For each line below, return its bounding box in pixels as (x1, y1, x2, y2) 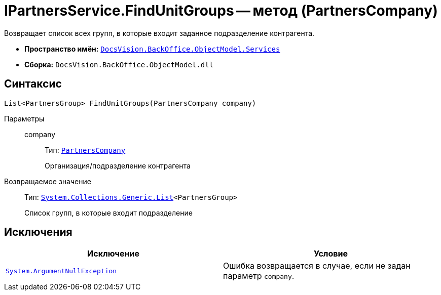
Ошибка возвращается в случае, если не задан (223, 261, 411, 271)
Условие (314, 248, 348, 259)
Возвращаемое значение (4, 177, 91, 186)
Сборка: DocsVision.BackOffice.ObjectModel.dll (24, 60, 214, 69)
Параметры (4, 114, 45, 123)
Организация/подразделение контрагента (45, 161, 191, 170)
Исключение (87, 248, 139, 259)
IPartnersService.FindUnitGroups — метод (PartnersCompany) (4, 2, 438, 19)
